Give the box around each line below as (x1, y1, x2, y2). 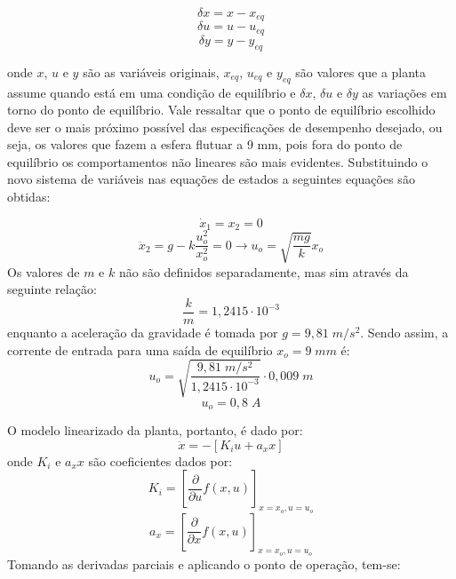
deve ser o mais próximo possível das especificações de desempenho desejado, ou (7, 117, 443, 136)
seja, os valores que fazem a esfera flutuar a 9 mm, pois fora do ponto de (7, 135, 403, 154)
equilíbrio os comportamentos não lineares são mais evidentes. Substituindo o (7, 152, 428, 171)
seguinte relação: (7, 280, 97, 298)
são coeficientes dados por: (88, 451, 233, 470)
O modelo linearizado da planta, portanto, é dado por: (7, 421, 303, 440)
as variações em (362, 83, 447, 101)
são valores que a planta (295, 62, 427, 81)
